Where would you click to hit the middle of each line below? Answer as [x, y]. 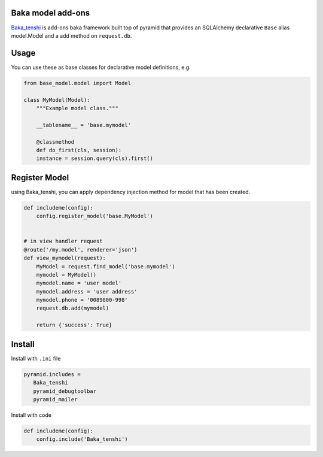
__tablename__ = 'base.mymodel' [84, 125]
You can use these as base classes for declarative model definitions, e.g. [101, 67]
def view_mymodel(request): [65, 258]
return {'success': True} [74, 325]
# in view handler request [63, 241]
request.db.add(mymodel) [73, 308]
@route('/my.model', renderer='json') [80, 249]
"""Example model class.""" [77, 108]
